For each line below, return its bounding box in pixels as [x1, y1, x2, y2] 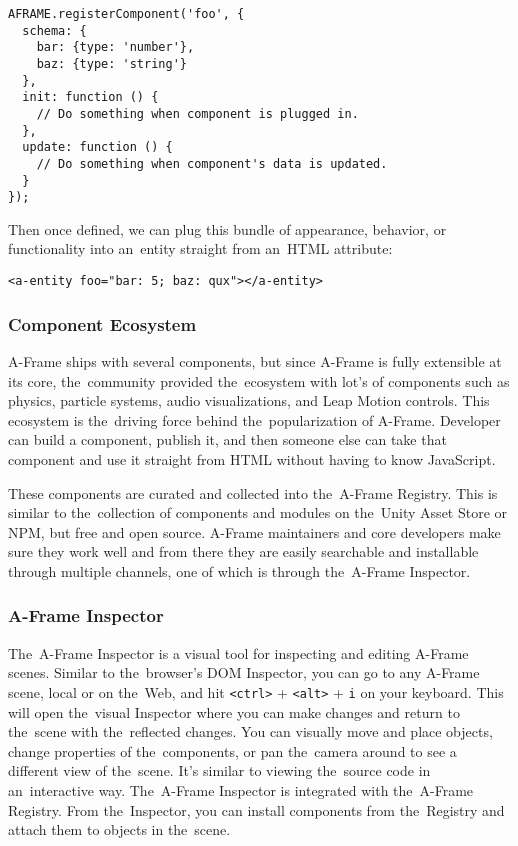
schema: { [22, 23, 87, 38]
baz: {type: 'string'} [36, 56, 187, 71]
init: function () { [22, 90, 159, 105]
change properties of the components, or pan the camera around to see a [8, 740, 457, 761]
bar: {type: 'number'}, [36, 40, 195, 55]
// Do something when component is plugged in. [36, 106, 359, 121]
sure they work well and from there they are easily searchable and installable [8, 541, 479, 562]
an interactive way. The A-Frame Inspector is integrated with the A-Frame [8, 779, 474, 800]
